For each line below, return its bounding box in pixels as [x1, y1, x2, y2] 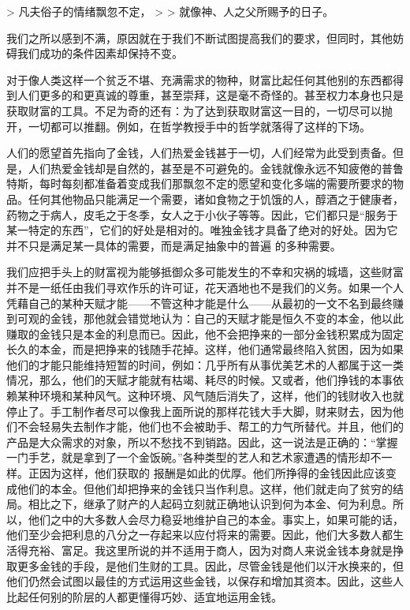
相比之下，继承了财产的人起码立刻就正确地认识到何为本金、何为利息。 [28, 496, 393, 512]
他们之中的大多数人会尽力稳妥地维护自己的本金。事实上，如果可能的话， [28, 511, 404, 527]
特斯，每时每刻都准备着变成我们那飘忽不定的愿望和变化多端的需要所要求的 [6, 175, 393, 192]
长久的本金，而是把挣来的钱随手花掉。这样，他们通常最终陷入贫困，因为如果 [6, 341, 404, 357]
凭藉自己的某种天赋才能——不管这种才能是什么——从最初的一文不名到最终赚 [6, 294, 404, 311]
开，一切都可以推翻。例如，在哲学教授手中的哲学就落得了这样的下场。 [6, 118, 371, 134]
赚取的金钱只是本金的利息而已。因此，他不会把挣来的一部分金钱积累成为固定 [6, 325, 404, 342]
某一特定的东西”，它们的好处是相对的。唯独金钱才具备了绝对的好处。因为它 [6, 222, 398, 238]
